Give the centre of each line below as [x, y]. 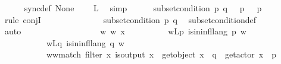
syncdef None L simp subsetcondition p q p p [143, 8]
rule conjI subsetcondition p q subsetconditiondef [130, 19]
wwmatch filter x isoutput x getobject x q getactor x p [161, 54]
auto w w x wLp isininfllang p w [125, 31]
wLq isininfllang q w [85, 42]
